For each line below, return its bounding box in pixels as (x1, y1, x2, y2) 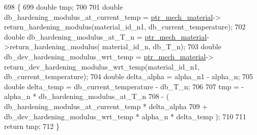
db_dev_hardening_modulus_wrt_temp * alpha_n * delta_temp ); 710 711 (4, 111, 246, 121)
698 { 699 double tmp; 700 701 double (4, 2, 123, 12)
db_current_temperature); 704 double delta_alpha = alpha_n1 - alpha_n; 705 (4, 71, 253, 82)
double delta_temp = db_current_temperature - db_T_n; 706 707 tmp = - (4, 81, 244, 91)
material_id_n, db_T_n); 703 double (102, 41, 221, 52)
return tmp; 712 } (4, 121, 60, 131)
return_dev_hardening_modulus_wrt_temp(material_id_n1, (4, 61, 200, 72)
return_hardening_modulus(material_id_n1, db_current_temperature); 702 (4, 21, 246, 32)
